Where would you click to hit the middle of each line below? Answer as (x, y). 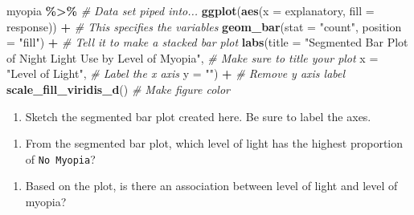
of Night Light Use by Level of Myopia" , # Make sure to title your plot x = (193, 57)
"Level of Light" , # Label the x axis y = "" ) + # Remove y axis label (176, 73)
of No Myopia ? (60, 158)
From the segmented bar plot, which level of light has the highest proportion (214, 143)
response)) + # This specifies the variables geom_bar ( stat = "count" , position (204, 26)
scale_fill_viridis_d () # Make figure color (118, 89)
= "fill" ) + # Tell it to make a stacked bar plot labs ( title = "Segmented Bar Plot (207, 42)
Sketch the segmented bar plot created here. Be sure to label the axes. (198, 116)
